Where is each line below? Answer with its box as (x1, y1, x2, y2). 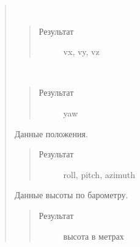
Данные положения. (14, 127, 88, 140)
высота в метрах (63, 229, 124, 242)
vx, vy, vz (63, 45, 100, 58)
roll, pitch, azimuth (63, 168, 136, 181)
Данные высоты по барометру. (14, 188, 128, 201)
